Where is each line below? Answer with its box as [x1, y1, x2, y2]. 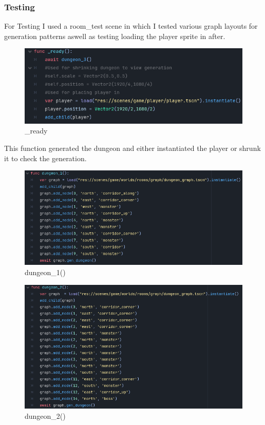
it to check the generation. [4, 152, 87, 163]
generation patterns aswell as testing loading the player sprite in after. [4, 30, 225, 41]
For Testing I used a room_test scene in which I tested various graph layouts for [4, 21, 258, 31]
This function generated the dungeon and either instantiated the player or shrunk [4, 143, 261, 153]
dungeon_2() [25, 410, 66, 421]
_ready [25, 125, 48, 136]
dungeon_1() [25, 267, 66, 278]
